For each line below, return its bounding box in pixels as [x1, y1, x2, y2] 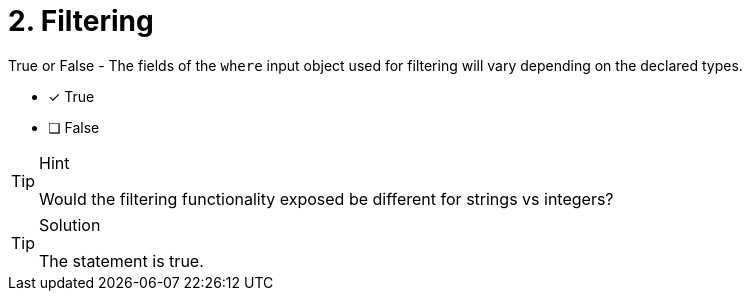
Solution [39, 214, 101, 235]
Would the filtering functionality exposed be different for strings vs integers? [39, 188, 614, 209]
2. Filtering [8, 4, 154, 38]
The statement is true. [39, 250, 204, 271]
